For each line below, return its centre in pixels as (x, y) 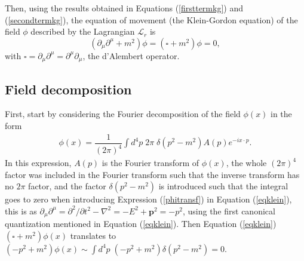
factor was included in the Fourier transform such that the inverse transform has (152, 174)
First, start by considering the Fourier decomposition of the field (123, 114)
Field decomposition (68, 89)
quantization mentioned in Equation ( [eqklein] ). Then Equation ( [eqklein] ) (141, 224)
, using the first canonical (229, 211)
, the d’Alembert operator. (131, 55)
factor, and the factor (67, 186)
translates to (93, 235)
